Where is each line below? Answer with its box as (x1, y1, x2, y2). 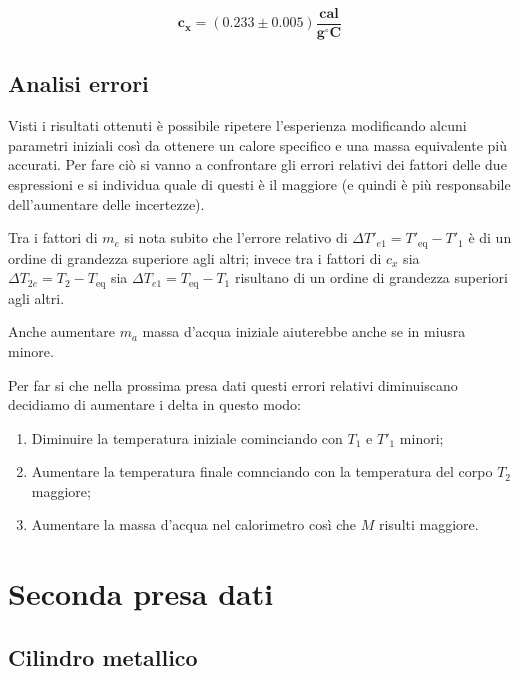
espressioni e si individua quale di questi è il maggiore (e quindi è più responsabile (8, 174, 511, 195)
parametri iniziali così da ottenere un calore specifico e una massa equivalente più (8, 134, 507, 155)
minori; (399, 427, 444, 448)
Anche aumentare (8, 321, 115, 342)
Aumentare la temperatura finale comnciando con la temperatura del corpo (31, 461, 493, 482)
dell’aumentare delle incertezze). (8, 193, 205, 214)
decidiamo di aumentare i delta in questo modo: (8, 394, 301, 415)
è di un (468, 227, 512, 248)
